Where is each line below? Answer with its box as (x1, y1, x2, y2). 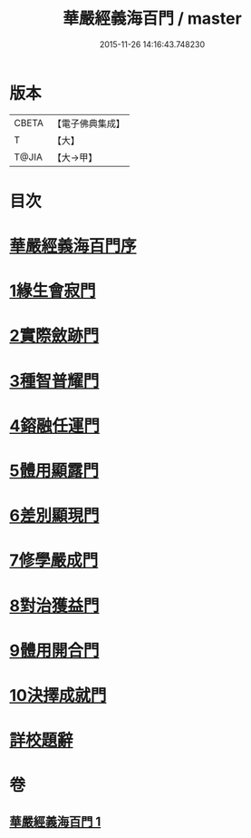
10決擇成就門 (9, 685, 107, 705)
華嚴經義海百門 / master (63, 8, 242, 29)
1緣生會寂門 (9, 281, 97, 301)
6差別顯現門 (9, 506, 100, 527)
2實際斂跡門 (9, 326, 100, 346)
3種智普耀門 (9, 370, 100, 391)
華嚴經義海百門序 (9, 236, 138, 257)
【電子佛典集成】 (52, 117, 125, 130)
